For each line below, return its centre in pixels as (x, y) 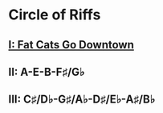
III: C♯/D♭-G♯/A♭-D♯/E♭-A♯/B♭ (81, 100)
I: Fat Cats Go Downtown (71, 45)
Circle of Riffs (55, 15)
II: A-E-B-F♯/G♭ (47, 71)
